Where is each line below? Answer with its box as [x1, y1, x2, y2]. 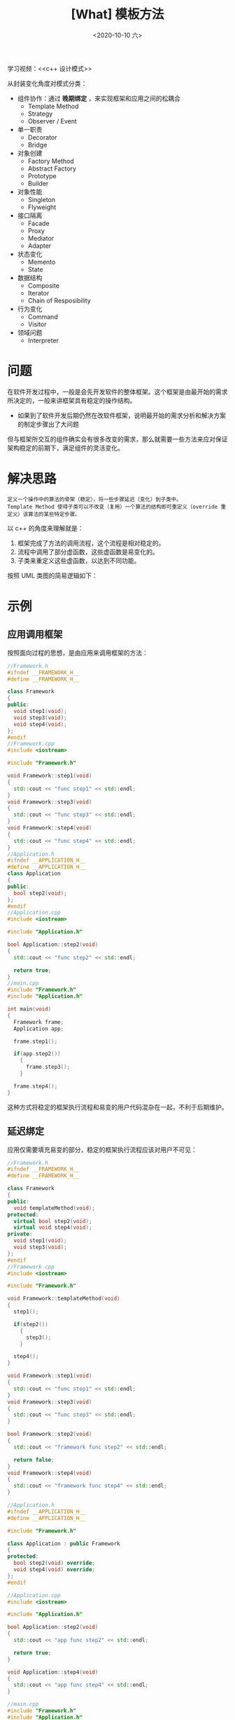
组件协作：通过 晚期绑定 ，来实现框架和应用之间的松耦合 [17, 94, 180, 102]
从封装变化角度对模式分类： [7, 79, 87, 88]
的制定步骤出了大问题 [17, 420, 79, 428]
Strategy [27, 109, 53, 118]
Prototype [27, 171, 57, 180]
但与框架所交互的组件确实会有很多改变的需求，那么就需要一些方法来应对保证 [7, 434, 228, 443]
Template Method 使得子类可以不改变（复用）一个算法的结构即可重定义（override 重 [7, 503, 227, 510]
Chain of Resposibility [27, 296, 91, 305]
